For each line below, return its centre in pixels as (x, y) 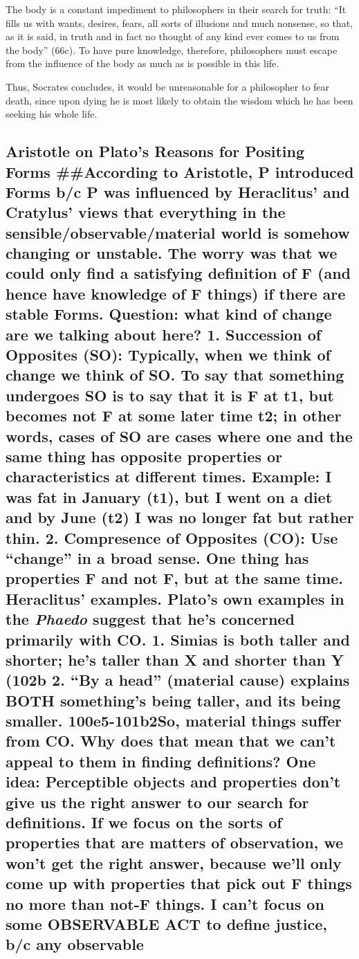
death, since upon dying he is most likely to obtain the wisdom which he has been (179, 100)
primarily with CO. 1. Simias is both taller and (178, 639)
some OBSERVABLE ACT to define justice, (167, 923)
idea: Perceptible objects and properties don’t (173, 782)
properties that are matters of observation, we (175, 842)
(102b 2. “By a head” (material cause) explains (178, 680)
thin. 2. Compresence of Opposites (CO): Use (172, 537)
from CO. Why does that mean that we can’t (171, 741)
